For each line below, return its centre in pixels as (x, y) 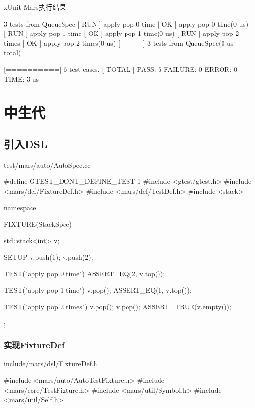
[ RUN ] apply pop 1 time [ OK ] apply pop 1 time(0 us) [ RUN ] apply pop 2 (122, 33)
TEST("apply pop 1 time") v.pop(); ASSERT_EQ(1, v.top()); (98, 290)
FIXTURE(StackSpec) (38, 224)
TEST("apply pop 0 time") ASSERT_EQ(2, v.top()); (85, 273)
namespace (20, 207)
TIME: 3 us (22, 79)
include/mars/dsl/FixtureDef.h (51, 363)
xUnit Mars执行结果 (35, 7)
